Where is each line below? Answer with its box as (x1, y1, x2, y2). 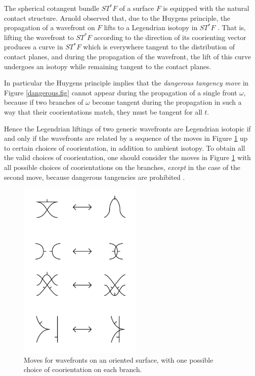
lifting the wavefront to (4, 32, 74, 42)
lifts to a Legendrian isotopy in (104, 22, 198, 33)
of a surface (119, 3, 154, 13)
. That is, (217, 22, 246, 33)
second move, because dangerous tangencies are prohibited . (4, 171, 185, 182)
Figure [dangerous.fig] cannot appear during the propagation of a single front (4, 87, 237, 97)
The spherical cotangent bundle (4, 3, 99, 13)
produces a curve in (4, 42, 63, 52)
